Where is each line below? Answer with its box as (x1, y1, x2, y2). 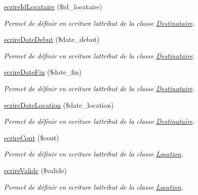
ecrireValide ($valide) (4, 165, 67, 175)
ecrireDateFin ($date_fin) (4, 67, 82, 77)
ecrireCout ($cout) (4, 132, 59, 142)
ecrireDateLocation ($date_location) (4, 99, 114, 110)
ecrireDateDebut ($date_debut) (4, 34, 100, 44)
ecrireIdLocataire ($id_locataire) (4, 1, 103, 11)
